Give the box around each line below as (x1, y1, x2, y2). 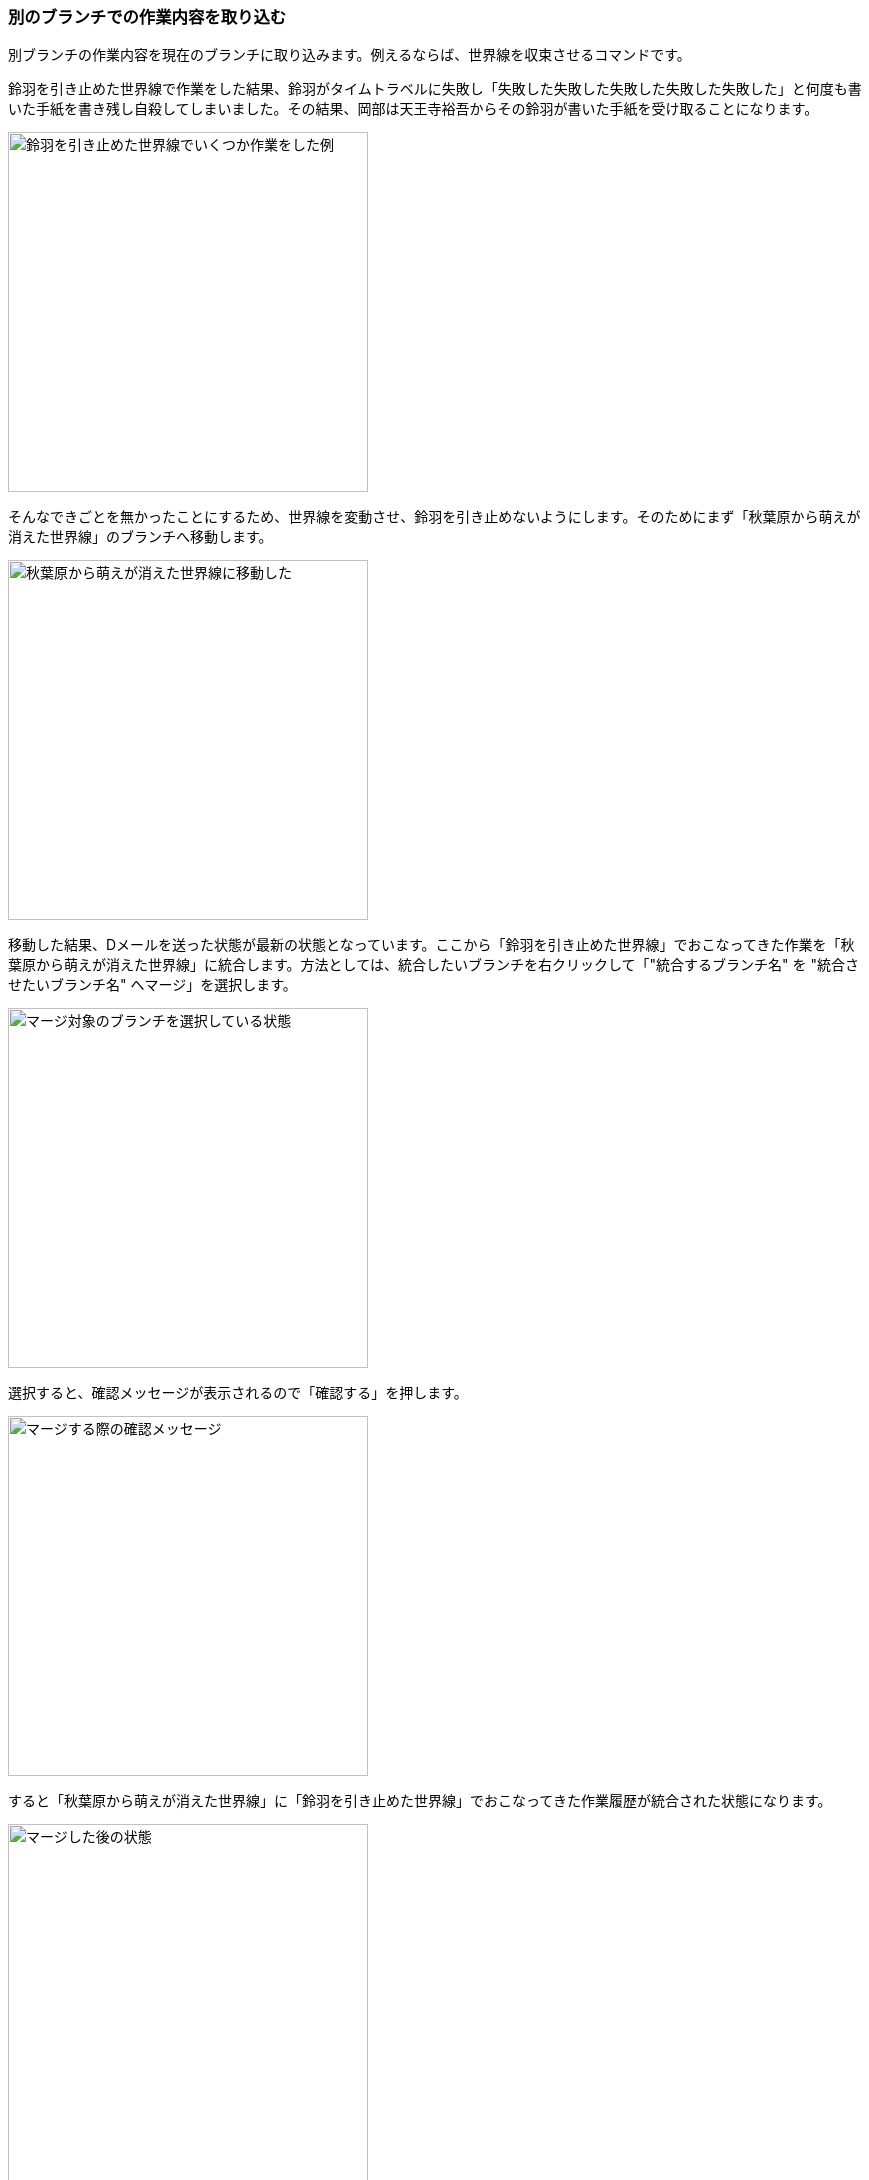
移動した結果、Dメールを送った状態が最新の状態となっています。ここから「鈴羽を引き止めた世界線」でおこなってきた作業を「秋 (8, 936, 855, 954)
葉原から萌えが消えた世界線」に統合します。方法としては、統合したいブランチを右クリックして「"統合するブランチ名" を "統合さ (8, 956, 859, 974)
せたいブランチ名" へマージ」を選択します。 (8, 976, 297, 994)
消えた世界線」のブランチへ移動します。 (8, 528, 273, 546)
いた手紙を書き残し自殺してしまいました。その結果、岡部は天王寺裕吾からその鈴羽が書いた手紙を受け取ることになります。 (8, 100, 819, 118)
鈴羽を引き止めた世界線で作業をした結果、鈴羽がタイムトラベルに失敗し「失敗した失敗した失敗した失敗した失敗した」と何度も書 (8, 80, 862, 98)
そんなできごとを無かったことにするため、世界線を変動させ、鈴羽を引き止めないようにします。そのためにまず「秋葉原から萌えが (8, 508, 861, 526)
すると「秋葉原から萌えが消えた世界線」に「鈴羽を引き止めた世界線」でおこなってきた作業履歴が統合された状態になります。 (8, 1792, 832, 1810)
